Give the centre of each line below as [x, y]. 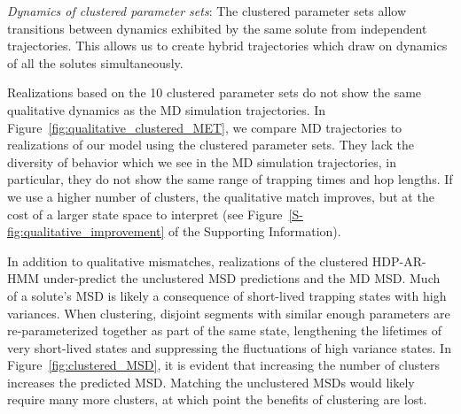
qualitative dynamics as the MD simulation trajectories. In [167, 109]
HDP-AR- [399, 261]
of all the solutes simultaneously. [95, 62]
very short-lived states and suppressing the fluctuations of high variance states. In [229, 347]
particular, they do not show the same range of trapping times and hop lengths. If [230, 179]
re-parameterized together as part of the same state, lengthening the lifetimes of [225, 330]
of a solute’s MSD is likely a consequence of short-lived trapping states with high [227, 295]
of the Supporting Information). [255, 231]
